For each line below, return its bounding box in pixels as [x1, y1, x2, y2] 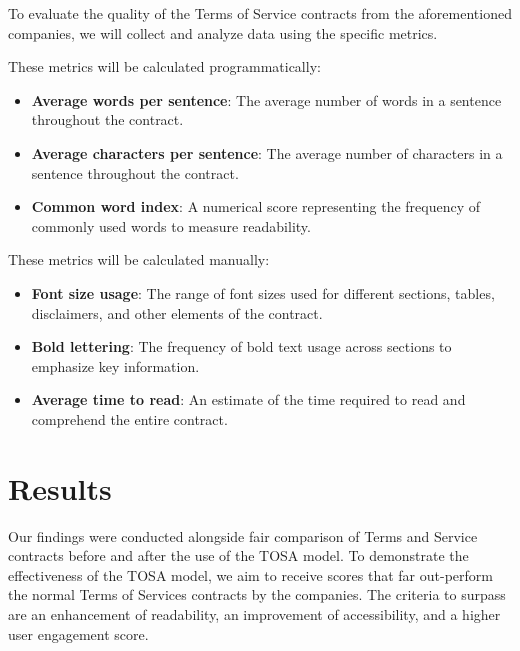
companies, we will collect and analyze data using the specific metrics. [8, 22, 438, 43]
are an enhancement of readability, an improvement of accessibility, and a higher [8, 604, 501, 624]
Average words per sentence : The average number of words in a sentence [31, 89, 502, 110]
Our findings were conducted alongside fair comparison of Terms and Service [8, 525, 478, 546]
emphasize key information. [31, 355, 200, 376]
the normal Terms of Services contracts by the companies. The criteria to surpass [8, 584, 506, 605]
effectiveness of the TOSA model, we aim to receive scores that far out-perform [8, 564, 493, 585]
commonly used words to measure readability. [31, 215, 311, 236]
